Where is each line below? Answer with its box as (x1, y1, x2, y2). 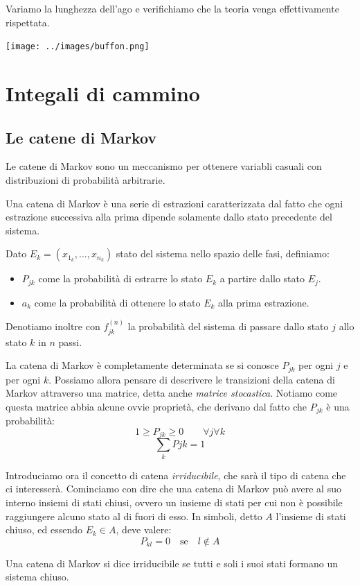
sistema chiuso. (6, 569, 69, 584)
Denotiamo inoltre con (6, 319, 100, 334)
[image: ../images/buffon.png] (6, 42, 150, 52)
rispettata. (6, 15, 50, 29)
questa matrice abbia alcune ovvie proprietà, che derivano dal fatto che (6, 399, 307, 413)
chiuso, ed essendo (6, 522, 83, 537)
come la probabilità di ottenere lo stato (34, 295, 201, 309)
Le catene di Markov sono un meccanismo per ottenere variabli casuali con (6, 159, 322, 173)
